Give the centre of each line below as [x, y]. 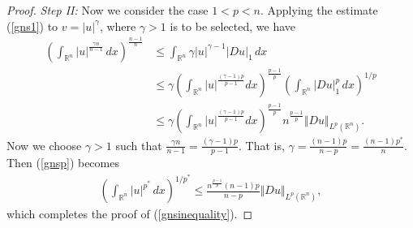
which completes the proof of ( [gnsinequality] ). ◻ [130, 214]
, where [118, 26]
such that [139, 145]
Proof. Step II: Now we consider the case [108, 10]
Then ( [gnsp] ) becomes [63, 163]
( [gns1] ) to [32, 26]
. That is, [262, 145]
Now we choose [44, 145]
